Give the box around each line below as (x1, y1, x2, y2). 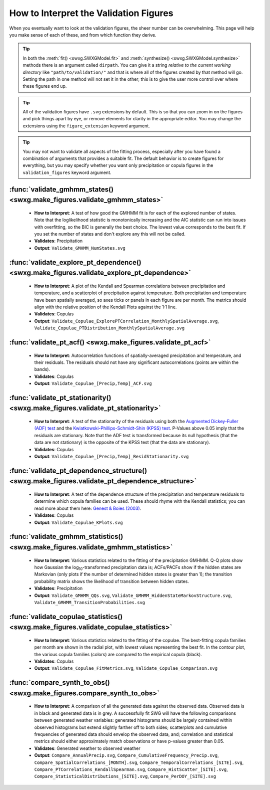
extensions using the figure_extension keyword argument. (22, 123, 150, 129)
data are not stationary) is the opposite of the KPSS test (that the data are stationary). (34, 439, 210, 446)
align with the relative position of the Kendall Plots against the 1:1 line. (34, 304, 177, 310)
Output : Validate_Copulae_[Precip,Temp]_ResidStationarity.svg (34, 454, 189, 460)
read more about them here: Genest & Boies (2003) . (34, 505, 141, 511)
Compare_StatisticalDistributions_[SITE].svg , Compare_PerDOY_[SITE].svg (34, 773, 216, 779)
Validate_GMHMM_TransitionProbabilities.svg (34, 600, 145, 605)
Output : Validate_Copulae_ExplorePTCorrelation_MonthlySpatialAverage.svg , (34, 318, 219, 324)
